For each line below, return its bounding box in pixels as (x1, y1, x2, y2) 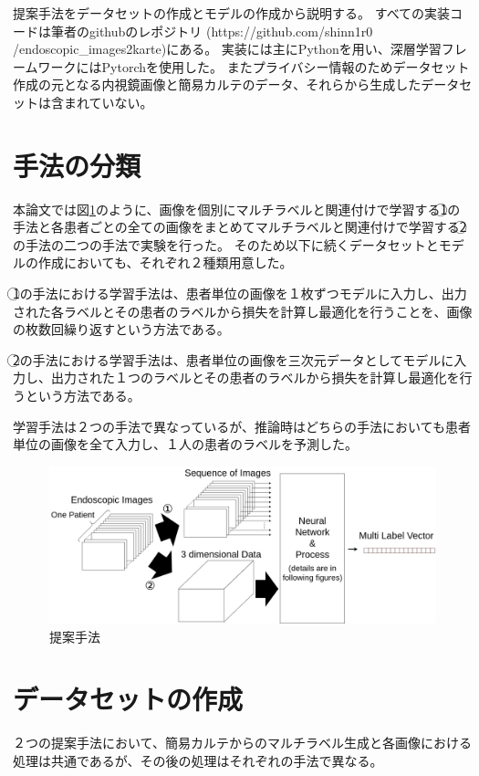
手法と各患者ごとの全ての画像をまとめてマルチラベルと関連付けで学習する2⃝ (13, 217, 467, 236)
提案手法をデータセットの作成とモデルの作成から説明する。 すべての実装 (13, 4, 451, 22)
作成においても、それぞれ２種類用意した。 (37, 253, 293, 272)
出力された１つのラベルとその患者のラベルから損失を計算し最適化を (50, 368, 460, 387)
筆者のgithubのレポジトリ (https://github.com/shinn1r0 (50, 21, 373, 40)
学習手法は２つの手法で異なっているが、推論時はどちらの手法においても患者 (13, 416, 471, 435)
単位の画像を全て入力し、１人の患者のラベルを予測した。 (13, 435, 358, 454)
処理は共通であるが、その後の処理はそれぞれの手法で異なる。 (13, 750, 383, 770)
